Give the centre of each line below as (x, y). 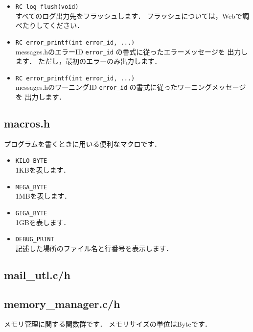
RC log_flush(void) (47, 7)
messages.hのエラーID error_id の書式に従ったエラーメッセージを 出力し (132, 51)
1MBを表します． (43, 196)
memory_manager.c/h (62, 303)
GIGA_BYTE (31, 213)
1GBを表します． (43, 222)
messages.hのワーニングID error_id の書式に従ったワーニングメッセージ (131, 87)
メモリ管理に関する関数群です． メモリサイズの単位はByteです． (108, 324)
